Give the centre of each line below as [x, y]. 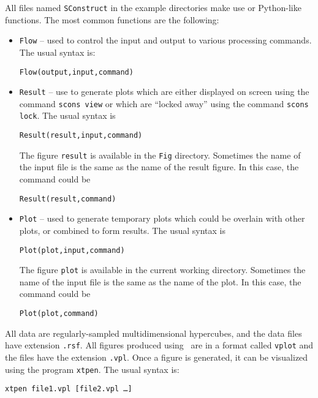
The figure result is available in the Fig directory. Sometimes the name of [160, 155]
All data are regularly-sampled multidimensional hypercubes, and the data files [153, 333]
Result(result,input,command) [81, 136]
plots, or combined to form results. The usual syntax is [122, 230]
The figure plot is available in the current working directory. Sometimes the [162, 270]
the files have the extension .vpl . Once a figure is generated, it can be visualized [157, 357]
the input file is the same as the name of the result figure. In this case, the [159, 167]
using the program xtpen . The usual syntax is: [92, 369]
